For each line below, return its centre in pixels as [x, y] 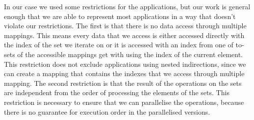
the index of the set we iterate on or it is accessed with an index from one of [119, 45]
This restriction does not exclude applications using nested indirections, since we [125, 64]
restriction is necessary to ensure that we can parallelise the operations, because [124, 102]
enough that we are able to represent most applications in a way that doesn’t [120, 16]
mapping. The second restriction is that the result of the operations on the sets [123, 83]
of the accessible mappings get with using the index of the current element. [130, 54]
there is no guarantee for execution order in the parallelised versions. [107, 111]
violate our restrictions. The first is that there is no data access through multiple [125, 26]
